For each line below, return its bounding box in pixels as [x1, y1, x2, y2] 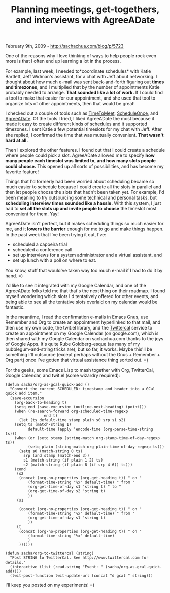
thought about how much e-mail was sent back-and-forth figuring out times [5, 79, 164, 85]
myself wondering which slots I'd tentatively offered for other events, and [5, 293, 159, 300]
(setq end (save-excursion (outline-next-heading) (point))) [14, 405, 146, 410]
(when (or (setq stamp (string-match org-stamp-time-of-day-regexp [14, 436, 160, 441]
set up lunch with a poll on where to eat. [12, 257, 97, 263]
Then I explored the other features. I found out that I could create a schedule [5, 147, 165, 153]
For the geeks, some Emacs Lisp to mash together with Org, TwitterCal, [5, 367, 154, 373]
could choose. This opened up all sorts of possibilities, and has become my [5, 163, 164, 170]
